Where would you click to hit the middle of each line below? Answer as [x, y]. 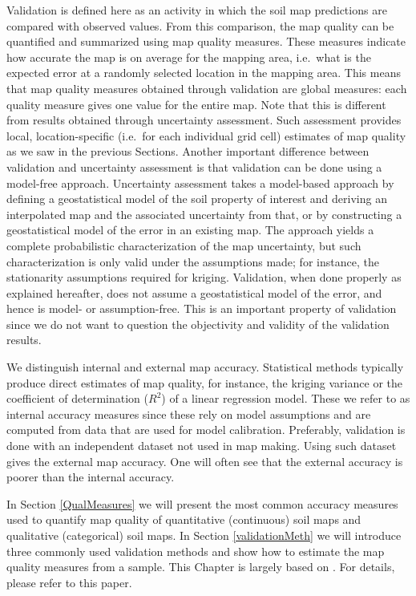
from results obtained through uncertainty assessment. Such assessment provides [204, 120]
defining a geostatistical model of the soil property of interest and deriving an [197, 199]
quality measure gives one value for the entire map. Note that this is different [196, 104]
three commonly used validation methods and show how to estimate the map [196, 551]
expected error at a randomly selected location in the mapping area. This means [204, 73]
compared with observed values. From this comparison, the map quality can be [200, 25]
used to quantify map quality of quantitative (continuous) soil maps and [184, 519]
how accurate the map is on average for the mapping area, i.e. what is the [189, 57]
